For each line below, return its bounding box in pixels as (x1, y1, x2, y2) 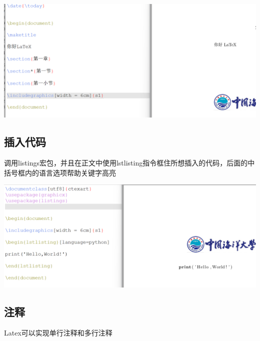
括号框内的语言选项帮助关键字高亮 (4, 167, 116, 177)
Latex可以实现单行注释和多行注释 (4, 327, 112, 337)
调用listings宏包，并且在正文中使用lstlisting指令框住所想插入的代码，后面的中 (4, 157, 255, 168)
